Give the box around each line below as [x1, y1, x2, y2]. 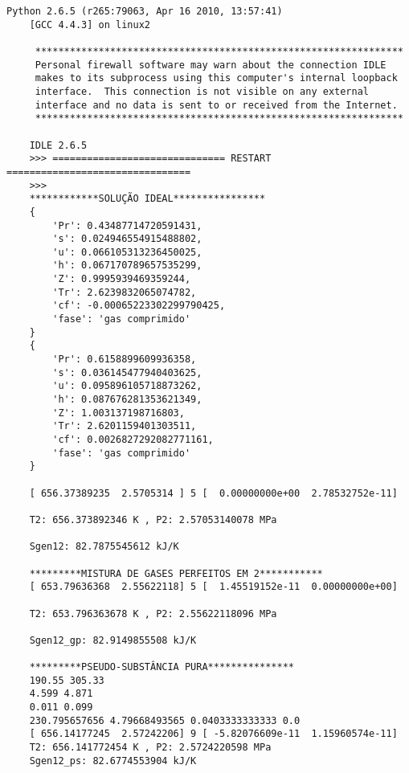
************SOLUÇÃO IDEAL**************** [29, 193, 266, 205]
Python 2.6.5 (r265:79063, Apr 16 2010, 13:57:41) [6, 6, 283, 17]
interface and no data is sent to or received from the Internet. [35, 99, 398, 111]
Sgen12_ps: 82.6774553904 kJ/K [29, 755, 197, 767]
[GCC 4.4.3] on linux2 [29, 18, 150, 31]
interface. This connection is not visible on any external [35, 85, 370, 97]
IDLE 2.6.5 [29, 139, 88, 151]
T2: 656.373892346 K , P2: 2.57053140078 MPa [29, 513, 277, 526]
